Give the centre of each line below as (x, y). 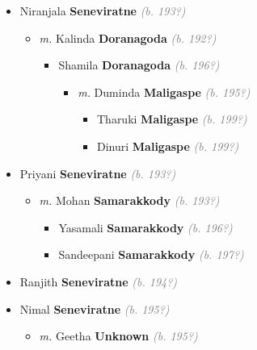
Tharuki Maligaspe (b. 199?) (172, 119)
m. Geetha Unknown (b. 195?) (118, 336)
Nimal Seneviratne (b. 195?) (95, 308)
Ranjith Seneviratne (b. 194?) (99, 281)
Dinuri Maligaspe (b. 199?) (168, 146)
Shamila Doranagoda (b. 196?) (139, 65)
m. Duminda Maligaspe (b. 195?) (164, 92)
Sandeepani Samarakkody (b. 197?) (151, 254)
